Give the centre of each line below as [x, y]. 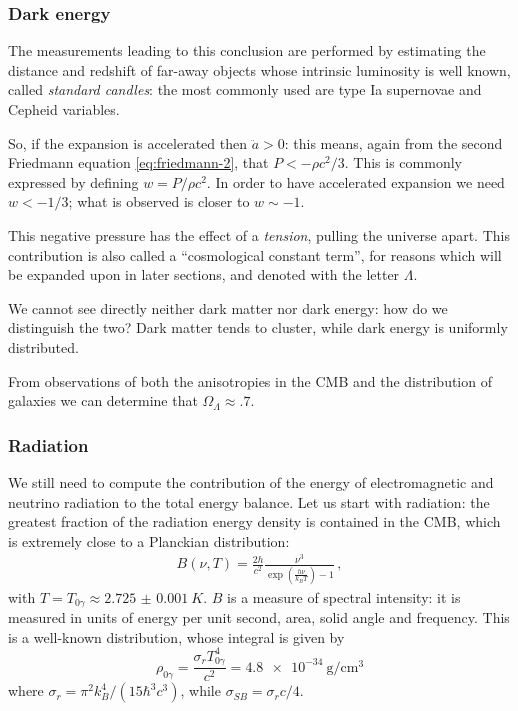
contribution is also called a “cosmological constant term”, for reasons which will [255, 254]
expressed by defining [73, 181]
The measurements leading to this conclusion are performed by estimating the [247, 50]
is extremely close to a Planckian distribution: [149, 540]
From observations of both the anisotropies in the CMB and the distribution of [250, 380]
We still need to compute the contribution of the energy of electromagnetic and [251, 481]
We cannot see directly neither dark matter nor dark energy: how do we [228, 307]
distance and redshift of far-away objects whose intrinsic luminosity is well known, [259, 69]
